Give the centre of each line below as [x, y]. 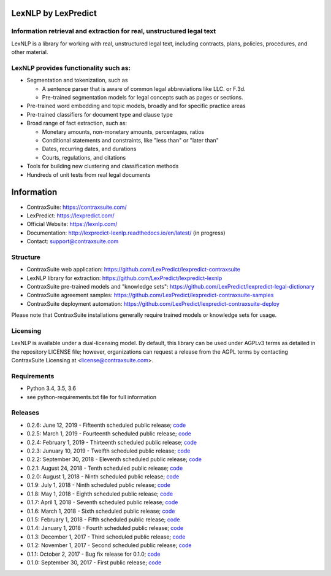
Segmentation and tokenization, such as [77, 80]
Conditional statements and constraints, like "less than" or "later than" [130, 141]
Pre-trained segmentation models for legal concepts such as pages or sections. [143, 98]
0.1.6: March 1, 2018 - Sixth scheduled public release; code [101, 511]
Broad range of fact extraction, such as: [77, 123]
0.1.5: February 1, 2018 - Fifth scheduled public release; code [103, 520]
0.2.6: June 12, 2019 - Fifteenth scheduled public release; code [106, 425]
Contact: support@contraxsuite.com [73, 241]
